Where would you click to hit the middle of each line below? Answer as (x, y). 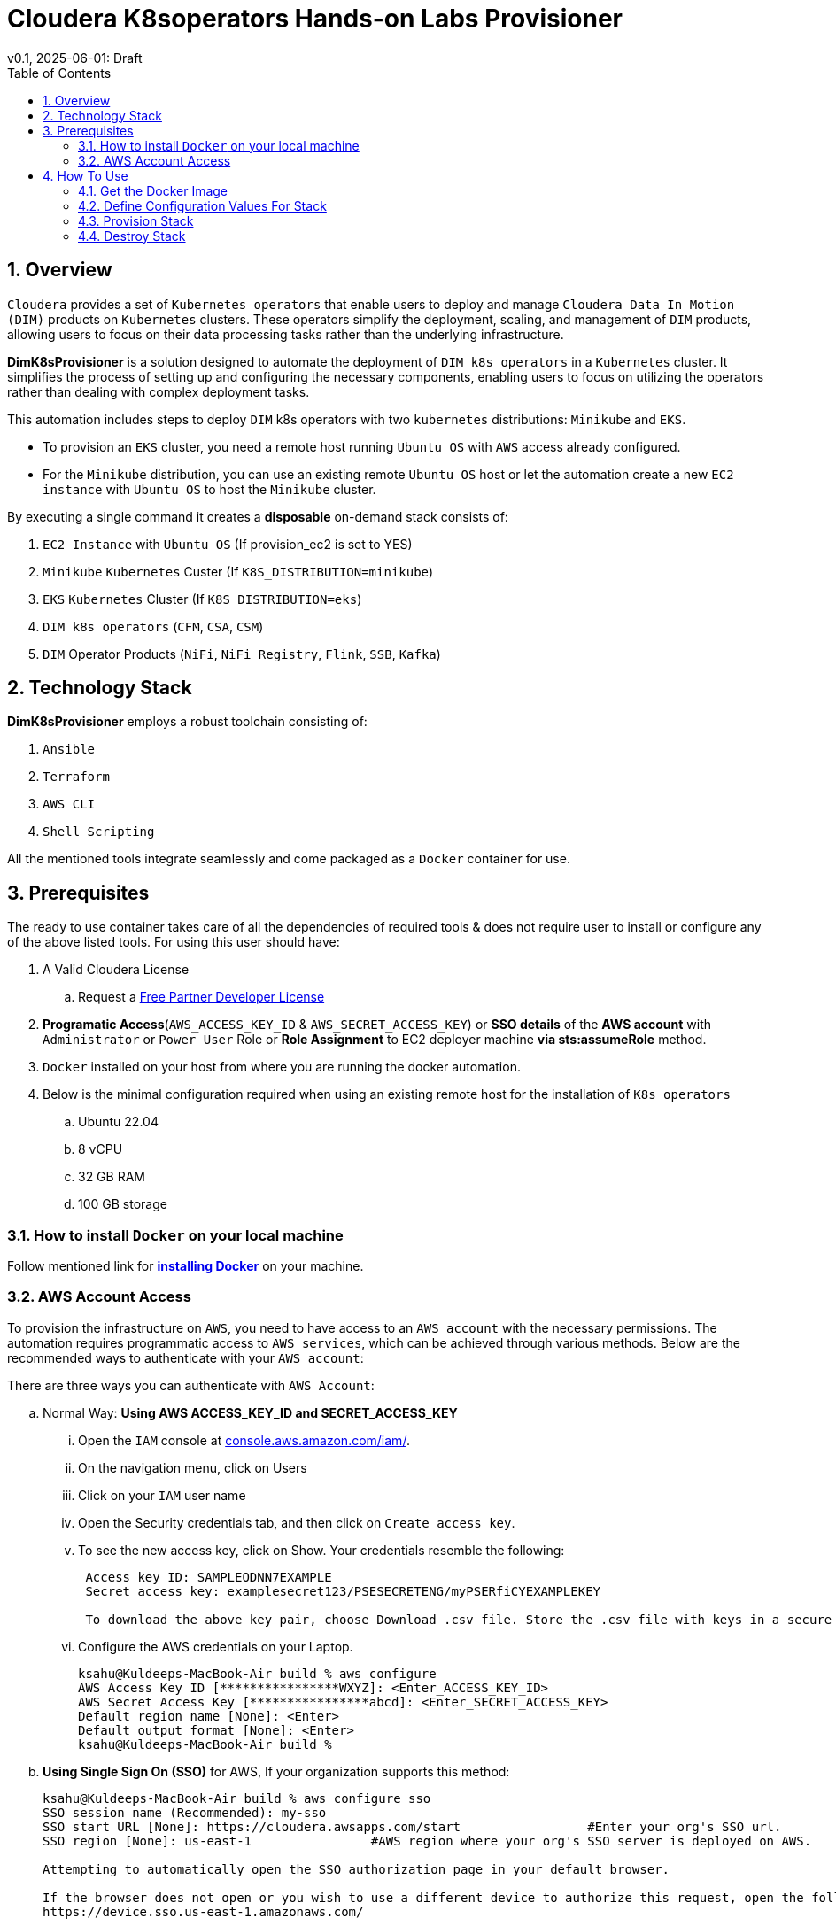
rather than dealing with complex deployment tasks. (159, 391)
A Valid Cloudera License (116, 970)
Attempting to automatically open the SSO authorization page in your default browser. (356, 1869)
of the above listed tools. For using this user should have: (174, 942)
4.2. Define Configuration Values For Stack (202, 205)
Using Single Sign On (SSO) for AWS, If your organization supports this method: (276, 1771)
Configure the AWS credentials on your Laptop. (216, 1646)
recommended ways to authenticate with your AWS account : (186, 1357)
